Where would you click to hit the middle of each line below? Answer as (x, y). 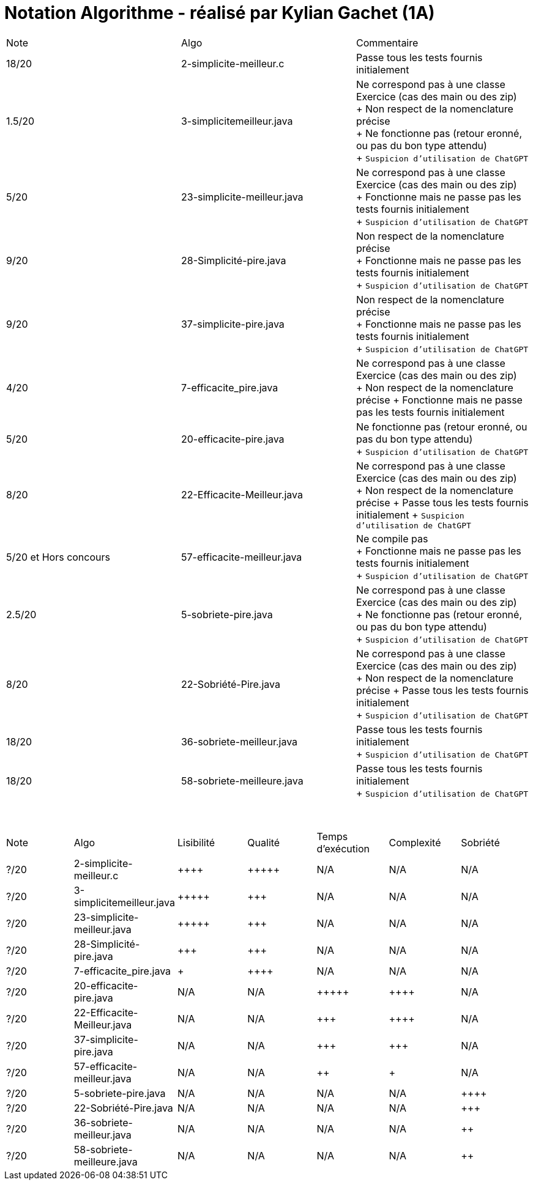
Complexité (415, 842)
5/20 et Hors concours (58, 557)
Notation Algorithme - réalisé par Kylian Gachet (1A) (220, 13)
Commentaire (387, 42)
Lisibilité (196, 842)
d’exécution (343, 848)
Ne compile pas (392, 538)
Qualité (264, 842)
